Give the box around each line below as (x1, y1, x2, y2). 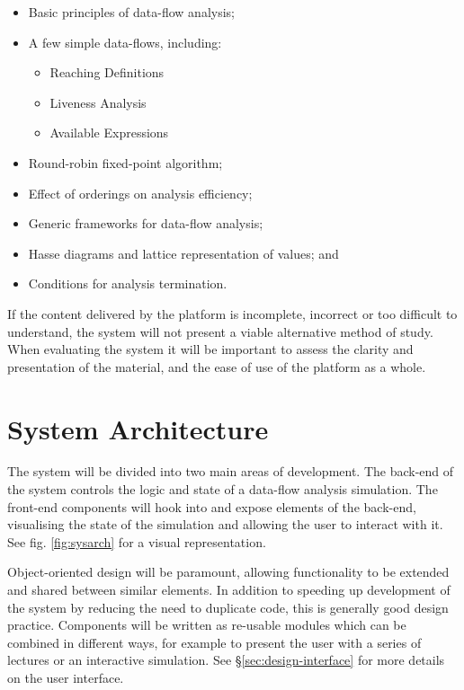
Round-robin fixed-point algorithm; (28, 153, 223, 172)
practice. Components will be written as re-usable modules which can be (7, 615, 406, 634)
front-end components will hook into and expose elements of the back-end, (7, 497, 416, 516)
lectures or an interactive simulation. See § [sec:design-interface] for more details (7, 650, 445, 669)
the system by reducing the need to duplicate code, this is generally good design (7, 597, 449, 616)
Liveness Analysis (49, 93, 147, 111)
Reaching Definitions (49, 63, 165, 82)
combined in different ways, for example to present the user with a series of (7, 632, 422, 651)
